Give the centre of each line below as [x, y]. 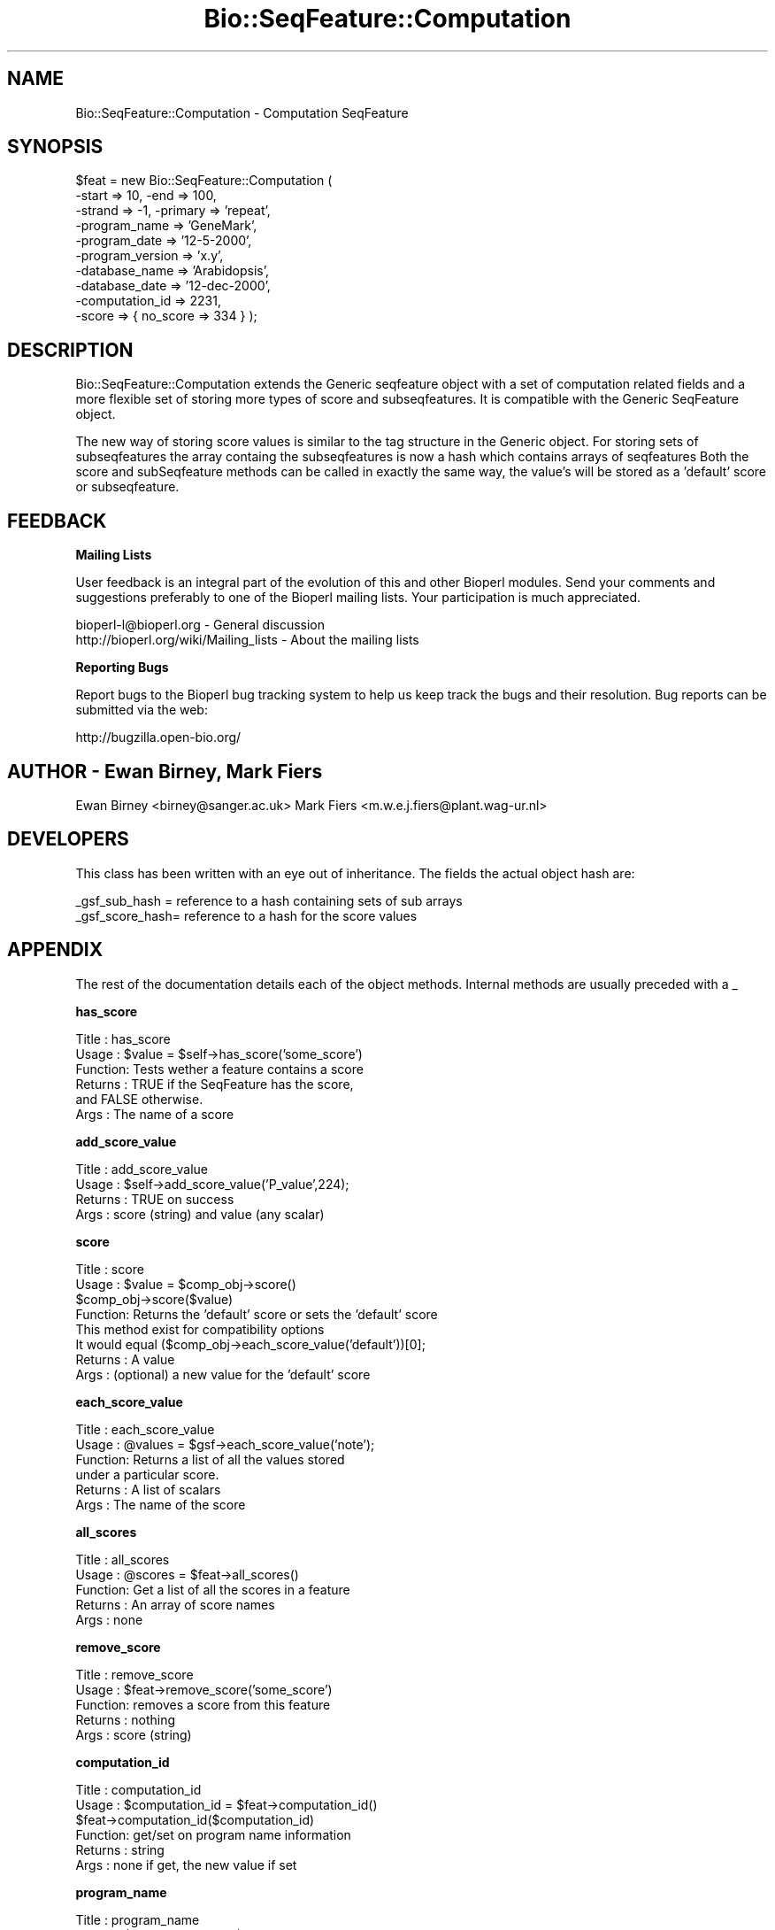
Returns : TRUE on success [155, 1199]
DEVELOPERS [68, 839]
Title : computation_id [138, 1789]
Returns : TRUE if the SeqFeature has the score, [215, 1084]
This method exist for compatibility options [200, 1329]
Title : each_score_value [145, 1429]
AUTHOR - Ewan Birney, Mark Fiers [165, 771]
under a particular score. [147, 1474]
